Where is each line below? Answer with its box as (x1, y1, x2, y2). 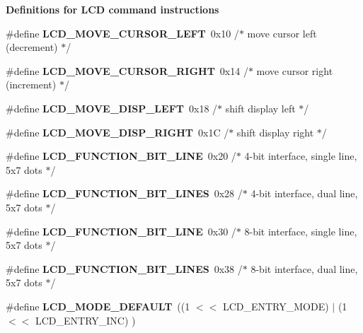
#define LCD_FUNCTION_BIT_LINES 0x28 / (6, 186, 243, 201)
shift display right (236, 124, 314, 139)
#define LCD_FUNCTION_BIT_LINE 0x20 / (6, 148, 236, 163)
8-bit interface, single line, (244, 223, 357, 238)
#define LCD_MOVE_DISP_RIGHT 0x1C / (6, 124, 229, 139)
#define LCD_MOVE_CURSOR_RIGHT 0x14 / (6, 63, 248, 78)
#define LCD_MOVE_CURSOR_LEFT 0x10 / (6, 25, 239, 40)
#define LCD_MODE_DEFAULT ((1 (6, 298, 190, 313)
